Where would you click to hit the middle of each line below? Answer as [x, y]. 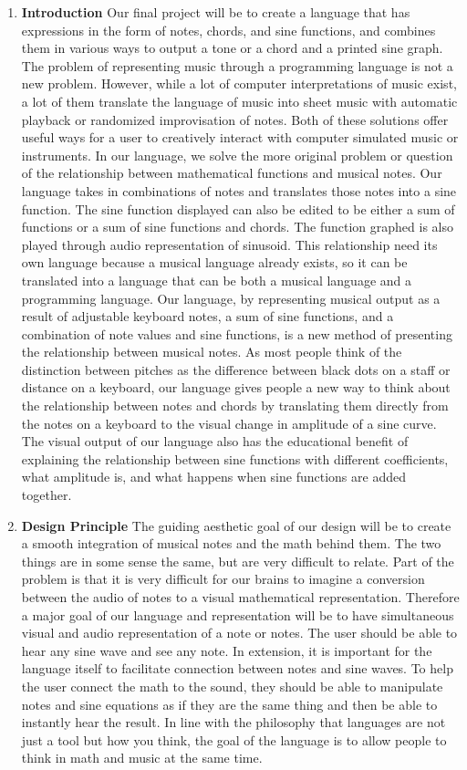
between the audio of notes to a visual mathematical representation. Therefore [240, 597]
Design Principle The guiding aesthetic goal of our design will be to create [236, 525]
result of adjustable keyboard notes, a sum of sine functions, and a [208, 316]
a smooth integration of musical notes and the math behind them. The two [231, 543]
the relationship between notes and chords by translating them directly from [235, 406]
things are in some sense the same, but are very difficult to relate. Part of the [238, 561]
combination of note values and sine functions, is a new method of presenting [237, 333]
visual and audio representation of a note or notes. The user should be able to [239, 633]
